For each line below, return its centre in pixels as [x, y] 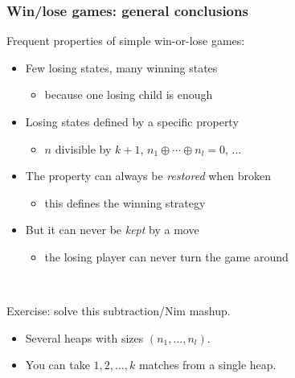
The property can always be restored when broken [148, 176]
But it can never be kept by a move [112, 230]
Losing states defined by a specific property [132, 121]
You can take [57, 365]
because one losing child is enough [129, 94]
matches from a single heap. [207, 365]
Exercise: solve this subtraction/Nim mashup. [119, 311]
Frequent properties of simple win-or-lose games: [126, 41]
